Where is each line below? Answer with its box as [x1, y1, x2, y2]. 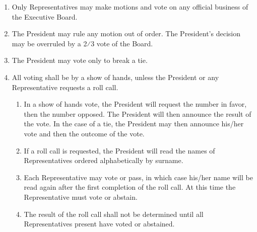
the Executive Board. [12, 11, 78, 22]
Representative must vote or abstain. [24, 191, 138, 202]
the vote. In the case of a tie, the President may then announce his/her [24, 118, 244, 129]
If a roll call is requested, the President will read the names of [24, 145, 215, 156]
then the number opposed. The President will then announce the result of [24, 108, 251, 119]
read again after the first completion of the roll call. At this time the [24, 182, 236, 192]
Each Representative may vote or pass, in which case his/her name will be [24, 172, 253, 182]
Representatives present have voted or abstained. [24, 218, 175, 229]
